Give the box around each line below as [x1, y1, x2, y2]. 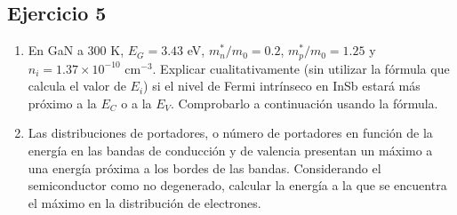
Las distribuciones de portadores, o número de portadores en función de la [28, 123, 433, 142]
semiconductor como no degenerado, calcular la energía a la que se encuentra [28, 176, 447, 195]
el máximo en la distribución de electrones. [28, 193, 261, 211]
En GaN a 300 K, [28, 41, 124, 60]
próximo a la [28, 93, 97, 112]
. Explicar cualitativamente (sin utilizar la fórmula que [152, 59, 450, 77]
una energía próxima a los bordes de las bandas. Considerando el [28, 158, 381, 177]
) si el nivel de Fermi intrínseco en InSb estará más [143, 76, 421, 95]
